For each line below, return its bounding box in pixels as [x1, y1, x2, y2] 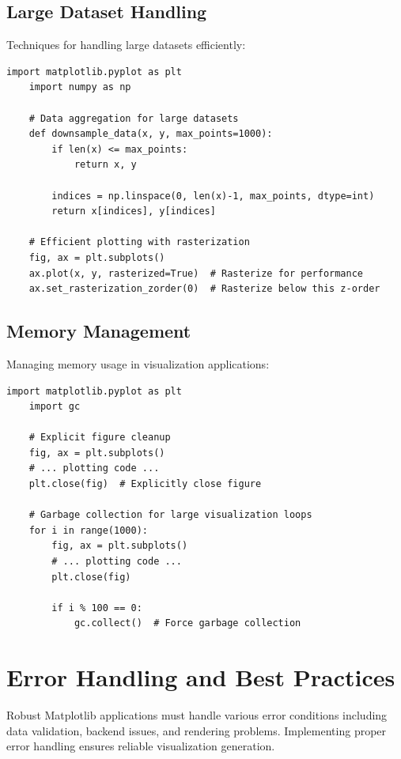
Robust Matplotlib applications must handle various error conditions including [6, 707, 388, 723]
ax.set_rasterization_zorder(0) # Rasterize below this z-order [28, 283, 380, 295]
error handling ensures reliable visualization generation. [6, 738, 275, 754]
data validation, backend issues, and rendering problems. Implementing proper [6, 722, 387, 738]
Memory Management [6, 319, 191, 343]
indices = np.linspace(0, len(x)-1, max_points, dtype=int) [51, 190, 375, 202]
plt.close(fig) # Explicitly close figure [28, 478, 262, 490]
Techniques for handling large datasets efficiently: [6, 36, 246, 53]
